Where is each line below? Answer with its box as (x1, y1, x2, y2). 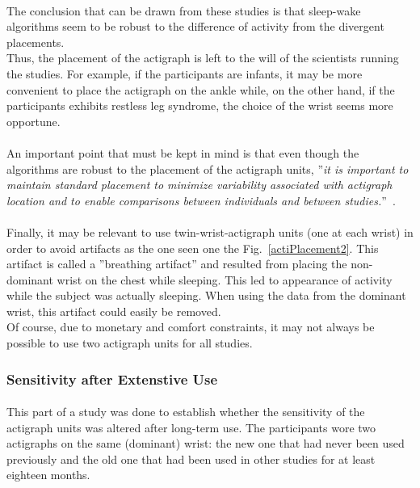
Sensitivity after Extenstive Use (6, 368, 218, 389)
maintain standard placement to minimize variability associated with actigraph (6, 176, 393, 193)
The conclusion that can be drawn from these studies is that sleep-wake (6, 2, 361, 19)
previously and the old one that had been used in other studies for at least (6, 450, 376, 467)
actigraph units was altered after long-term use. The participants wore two (6, 419, 376, 435)
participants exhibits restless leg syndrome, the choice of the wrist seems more (6, 97, 393, 114)
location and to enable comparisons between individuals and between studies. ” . (6, 191, 396, 208)
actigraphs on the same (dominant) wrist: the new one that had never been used (6, 435, 405, 452)
